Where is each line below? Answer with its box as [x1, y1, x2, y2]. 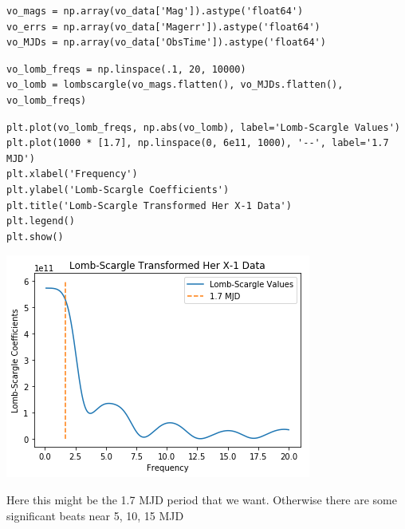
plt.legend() [6, 215, 75, 227]
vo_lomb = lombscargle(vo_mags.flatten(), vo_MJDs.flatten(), [6, 79, 344, 91]
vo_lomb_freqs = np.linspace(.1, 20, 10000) [6, 63, 246, 75]
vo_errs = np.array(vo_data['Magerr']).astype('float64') [6, 21, 320, 33]
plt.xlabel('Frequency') [6, 168, 138, 180]
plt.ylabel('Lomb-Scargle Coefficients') [6, 184, 230, 195]
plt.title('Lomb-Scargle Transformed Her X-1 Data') [6, 199, 292, 211]
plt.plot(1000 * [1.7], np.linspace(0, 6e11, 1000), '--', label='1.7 [6, 137, 389, 149]
